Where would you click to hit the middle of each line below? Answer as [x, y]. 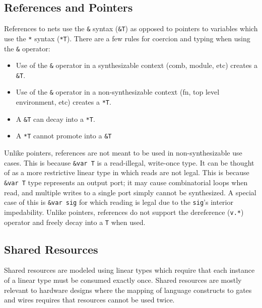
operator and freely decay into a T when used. [75, 222]
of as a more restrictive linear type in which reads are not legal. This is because [127, 172]
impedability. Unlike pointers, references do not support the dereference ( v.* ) [124, 212]
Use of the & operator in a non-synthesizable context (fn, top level [118, 92]
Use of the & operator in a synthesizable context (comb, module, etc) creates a [137, 65]
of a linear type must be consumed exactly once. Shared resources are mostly [123, 280]
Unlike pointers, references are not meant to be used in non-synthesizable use [123, 153]
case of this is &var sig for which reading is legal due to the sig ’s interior [119, 202]
